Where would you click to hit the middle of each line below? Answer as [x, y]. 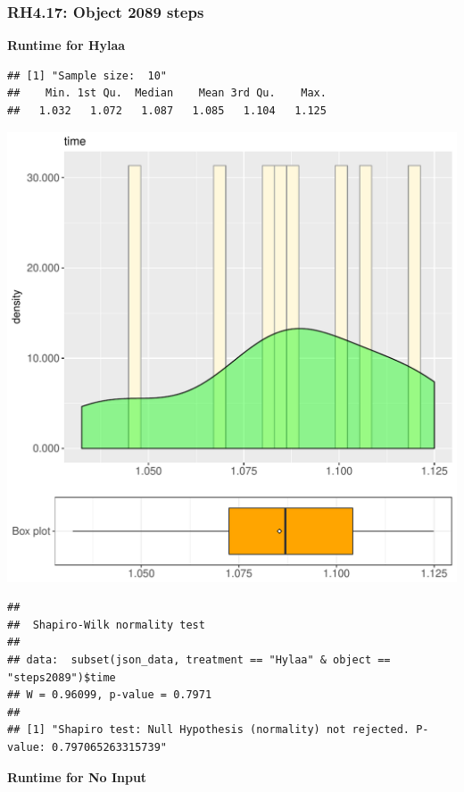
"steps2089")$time [62, 677]
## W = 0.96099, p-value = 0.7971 [110, 695]
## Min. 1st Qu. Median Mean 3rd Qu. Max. [167, 93]
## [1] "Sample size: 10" [87, 75]
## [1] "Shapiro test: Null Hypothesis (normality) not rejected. [209, 730]
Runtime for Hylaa [66, 45]
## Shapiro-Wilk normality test [106, 625]
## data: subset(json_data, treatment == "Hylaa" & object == [199, 659]
